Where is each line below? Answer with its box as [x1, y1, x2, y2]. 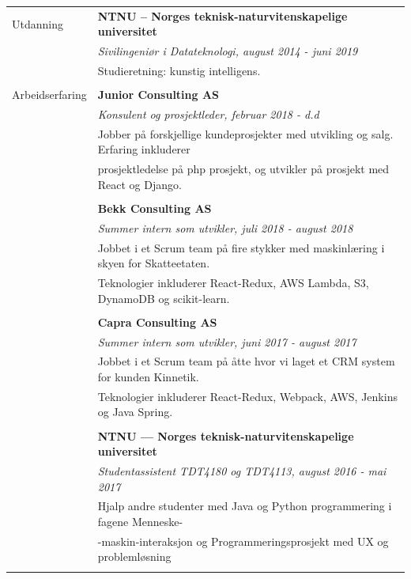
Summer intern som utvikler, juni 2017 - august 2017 [97, 333, 356, 350]
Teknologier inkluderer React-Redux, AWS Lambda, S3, [97, 274, 369, 291]
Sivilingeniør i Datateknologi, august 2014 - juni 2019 [97, 43, 358, 59]
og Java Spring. [97, 403, 173, 420]
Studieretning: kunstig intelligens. [97, 62, 261, 79]
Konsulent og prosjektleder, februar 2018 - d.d [97, 105, 319, 122]
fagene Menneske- [97, 513, 183, 530]
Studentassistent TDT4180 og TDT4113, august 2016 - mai [97, 463, 386, 479]
